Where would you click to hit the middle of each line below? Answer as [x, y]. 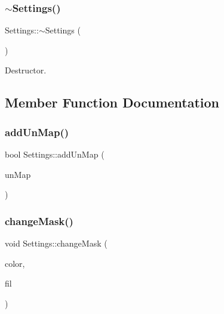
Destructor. [26, 70]
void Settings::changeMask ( [56, 243]
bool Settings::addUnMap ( [55, 154]
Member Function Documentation [112, 102]
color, [15, 263]
